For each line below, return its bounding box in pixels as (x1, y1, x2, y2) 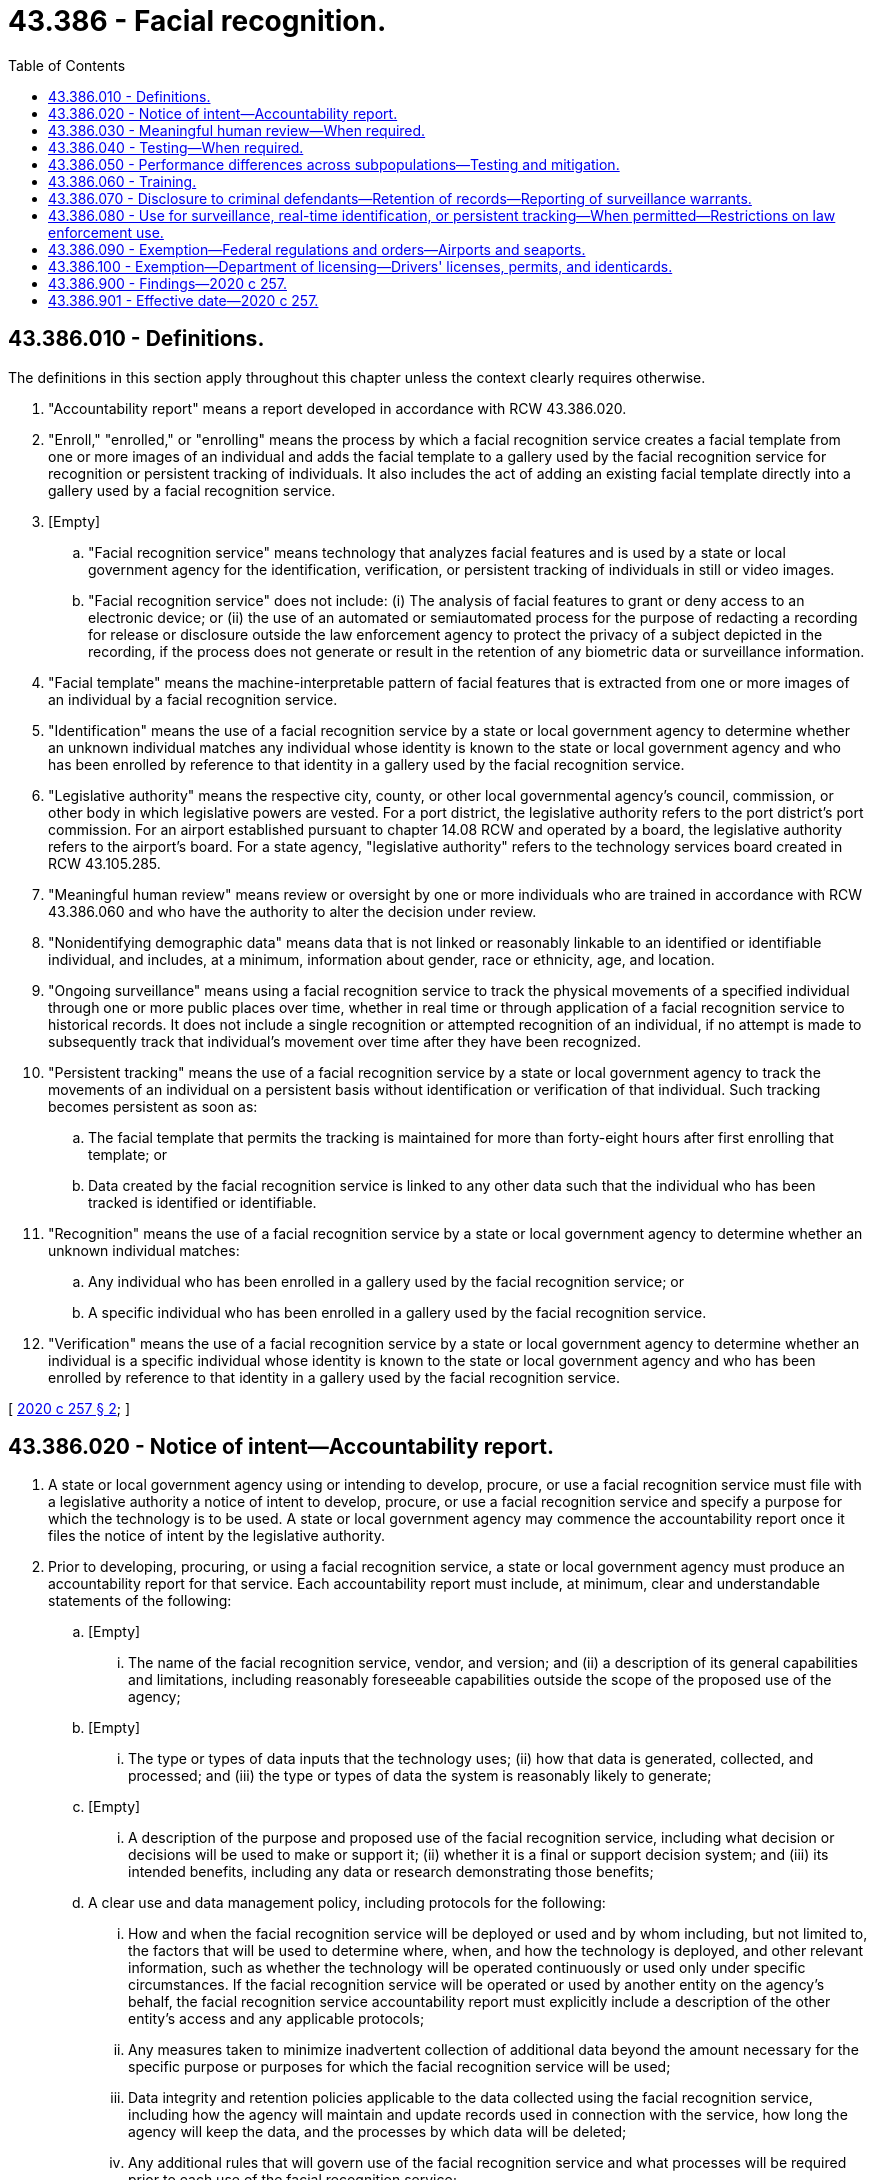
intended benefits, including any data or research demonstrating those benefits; (128, 1863, 654, 1881)
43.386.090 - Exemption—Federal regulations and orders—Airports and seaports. (48, 240, 586, 258)
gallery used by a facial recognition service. (48, 481, 336, 499)
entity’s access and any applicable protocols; (128, 2010, 425, 2028)
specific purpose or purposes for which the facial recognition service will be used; (128, 2058, 671, 2076)
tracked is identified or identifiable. (88, 1193, 317, 1211)
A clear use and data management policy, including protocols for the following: (88, 1894, 606, 1912)
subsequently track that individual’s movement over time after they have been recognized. (48, 1032, 641, 1050)
